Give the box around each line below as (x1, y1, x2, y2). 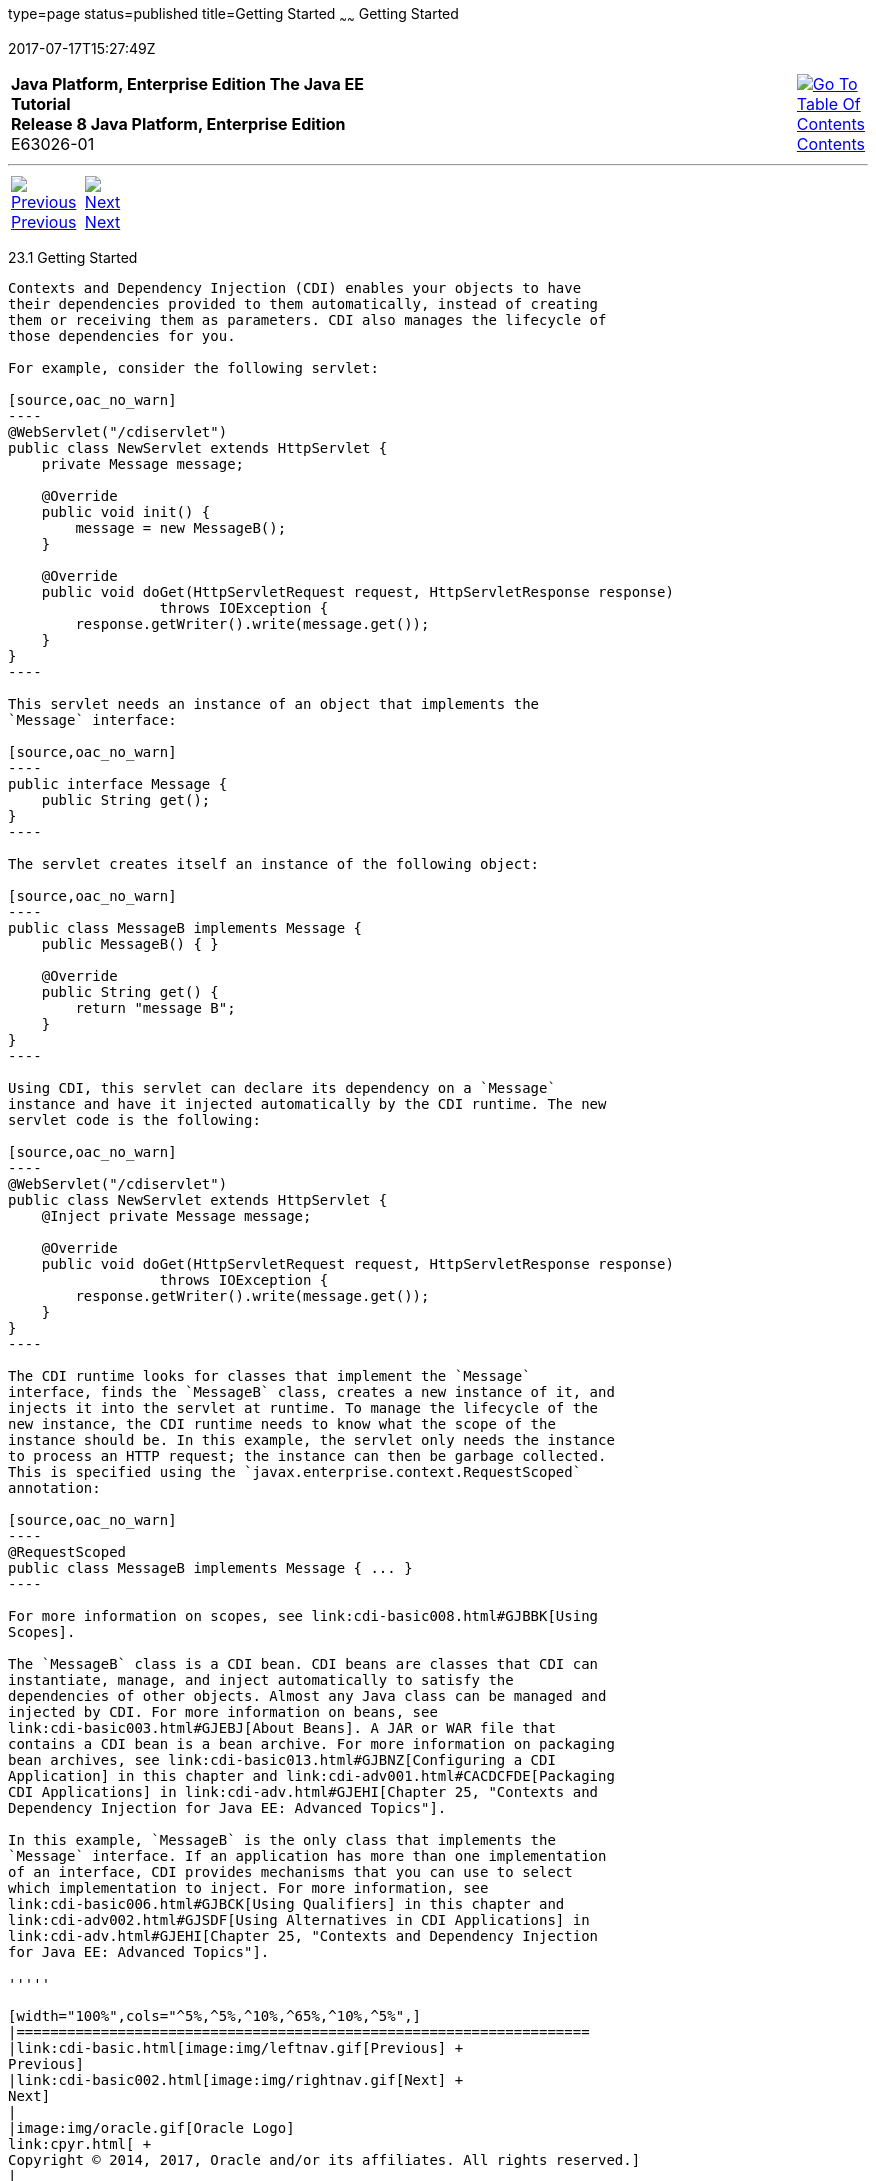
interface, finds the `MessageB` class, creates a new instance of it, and (8, 1383, 615, 1400)
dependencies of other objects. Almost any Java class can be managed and (8, 1687, 607, 1704)
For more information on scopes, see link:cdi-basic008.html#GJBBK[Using (8, 1607, 599, 1624)
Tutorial (11, 93, 71, 114)
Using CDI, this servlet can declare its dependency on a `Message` (8, 1079, 556, 1096)
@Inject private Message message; (41, 1207, 312, 1224)
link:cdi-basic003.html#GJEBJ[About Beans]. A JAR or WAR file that (8, 1719, 556, 1736)
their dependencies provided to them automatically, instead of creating (8, 295, 599, 312)
